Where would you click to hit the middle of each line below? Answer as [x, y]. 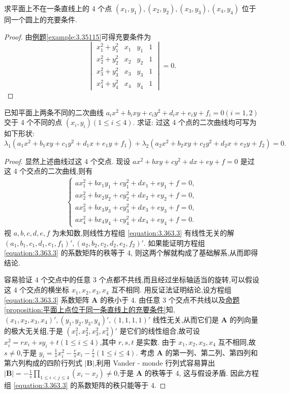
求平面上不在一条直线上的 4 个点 [58, 8]
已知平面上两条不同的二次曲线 [54, 112]
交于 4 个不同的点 [33, 122]
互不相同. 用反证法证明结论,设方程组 [171, 290]
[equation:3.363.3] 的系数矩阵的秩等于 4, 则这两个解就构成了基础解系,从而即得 [131, 253]
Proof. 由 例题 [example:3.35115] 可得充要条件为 [78, 36]
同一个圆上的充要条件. [41, 19]
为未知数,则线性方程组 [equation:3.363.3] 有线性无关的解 [143, 233]
